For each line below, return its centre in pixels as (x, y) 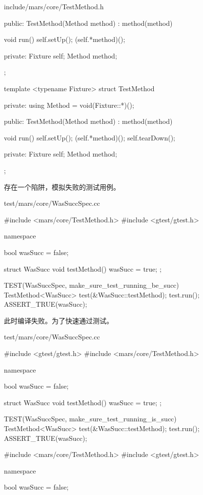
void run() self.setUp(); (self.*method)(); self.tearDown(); (90, 137)
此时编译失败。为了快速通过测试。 (59, 320)
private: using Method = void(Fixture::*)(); (69, 105)
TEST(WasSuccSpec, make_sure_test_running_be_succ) (91, 285)
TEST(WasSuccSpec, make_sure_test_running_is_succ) (90, 419)
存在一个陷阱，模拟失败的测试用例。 (62, 187)
